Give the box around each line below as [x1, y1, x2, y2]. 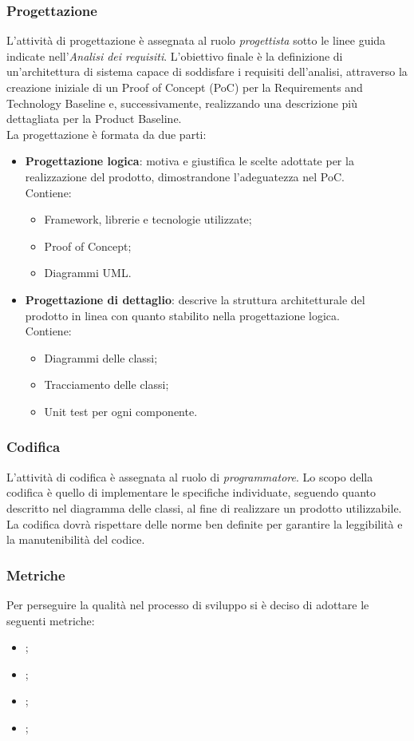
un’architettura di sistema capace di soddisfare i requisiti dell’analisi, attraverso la [6, 63, 408, 80]
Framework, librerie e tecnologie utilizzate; [44, 211, 252, 228]
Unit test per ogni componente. [44, 402, 198, 419]
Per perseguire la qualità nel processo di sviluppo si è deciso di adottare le [6, 596, 369, 612]
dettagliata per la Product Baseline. [6, 110, 182, 127]
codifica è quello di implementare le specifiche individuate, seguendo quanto [6, 484, 376, 501]
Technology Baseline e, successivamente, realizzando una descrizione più [6, 94, 358, 111]
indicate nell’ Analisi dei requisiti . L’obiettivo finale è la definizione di [6, 47, 343, 64]
